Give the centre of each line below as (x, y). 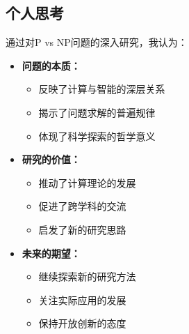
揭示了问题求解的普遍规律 (97, 112)
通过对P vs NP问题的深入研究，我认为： (97, 42)
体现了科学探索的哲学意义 (97, 136)
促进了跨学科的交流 (82, 206)
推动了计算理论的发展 (87, 182)
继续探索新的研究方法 (87, 276)
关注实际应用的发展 (82, 299)
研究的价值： (51, 159)
